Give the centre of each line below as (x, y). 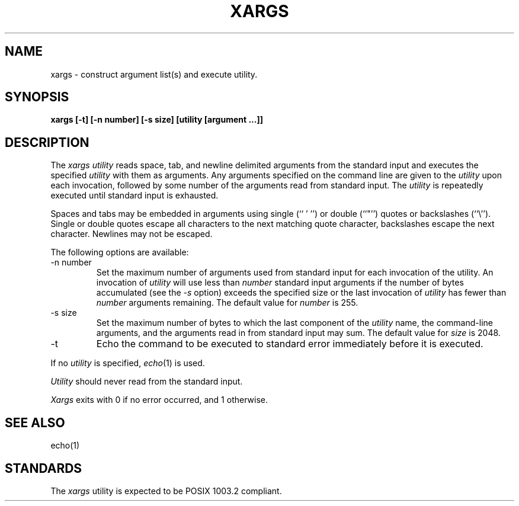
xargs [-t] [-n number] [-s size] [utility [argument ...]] (157, 120)
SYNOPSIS (37, 97)
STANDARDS (44, 468)
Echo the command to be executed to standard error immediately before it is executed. (290, 344)
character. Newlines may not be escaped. (132, 234)
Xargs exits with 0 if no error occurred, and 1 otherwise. (159, 400)
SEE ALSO (35, 422)
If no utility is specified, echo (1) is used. (128, 363)
